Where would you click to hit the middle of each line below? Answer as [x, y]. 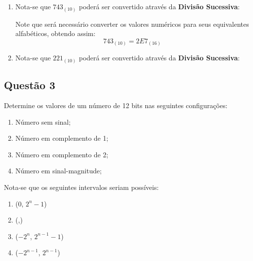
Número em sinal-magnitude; [58, 171]
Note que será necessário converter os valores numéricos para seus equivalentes [132, 24]
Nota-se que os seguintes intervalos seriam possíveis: [81, 187]
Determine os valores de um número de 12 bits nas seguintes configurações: [116, 105]
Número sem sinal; [43, 121]
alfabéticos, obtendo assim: [55, 33]
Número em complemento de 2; [62, 154]
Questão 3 [30, 85]
